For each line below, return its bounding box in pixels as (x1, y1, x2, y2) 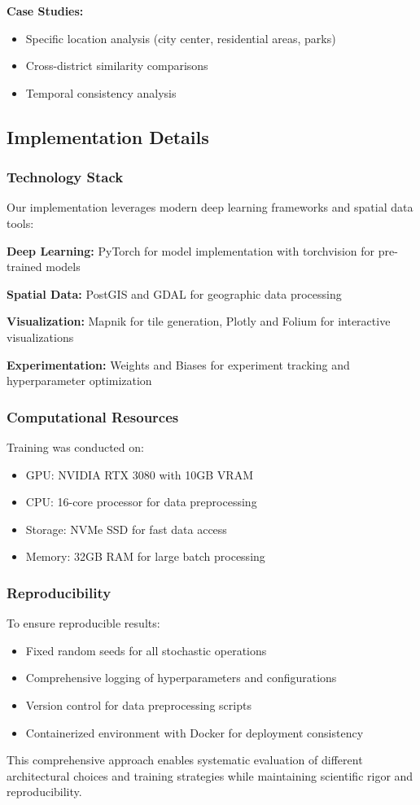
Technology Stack (7, 167, 124, 187)
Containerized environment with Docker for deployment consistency (25, 724, 364, 741)
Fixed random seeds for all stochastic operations (25, 641, 267, 658)
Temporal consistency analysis (25, 84, 177, 101)
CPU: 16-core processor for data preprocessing (25, 493, 257, 510)
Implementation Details (7, 124, 209, 149)
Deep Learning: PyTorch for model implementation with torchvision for (7, 242, 375, 259)
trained (7, 258, 42, 275)
